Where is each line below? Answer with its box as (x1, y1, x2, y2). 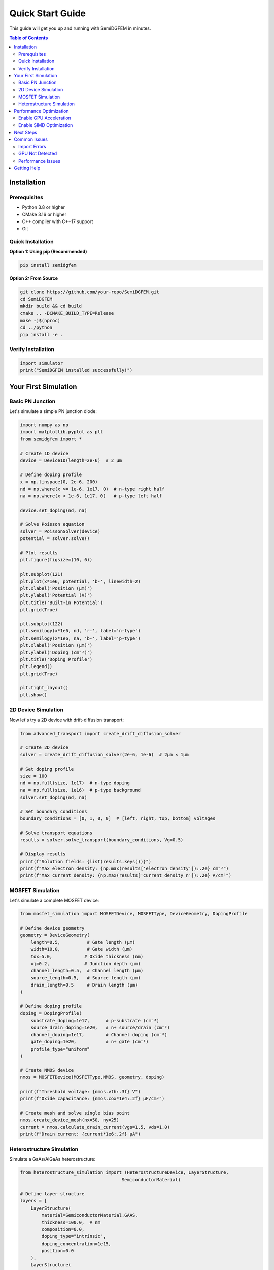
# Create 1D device (20, 450, 68, 456)
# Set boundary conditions (20, 808, 87, 814)
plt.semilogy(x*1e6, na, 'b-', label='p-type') (20, 635, 141, 641)
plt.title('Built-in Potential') (20, 599, 104, 606)
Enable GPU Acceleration (18, 115, 71, 121)
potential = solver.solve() (20, 536, 90, 542)
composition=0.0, (41, 1227, 85, 1232)
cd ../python (20, 325, 53, 330)
